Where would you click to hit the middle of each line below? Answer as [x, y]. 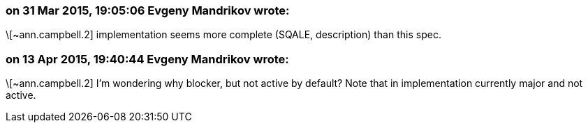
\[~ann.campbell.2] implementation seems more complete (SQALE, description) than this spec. [223, 35]
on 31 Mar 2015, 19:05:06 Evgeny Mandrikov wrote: [148, 10]
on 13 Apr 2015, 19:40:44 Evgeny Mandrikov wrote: [147, 59]
